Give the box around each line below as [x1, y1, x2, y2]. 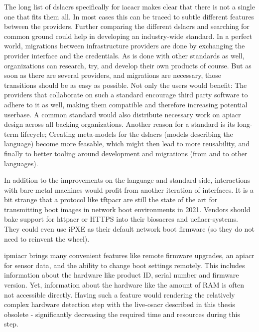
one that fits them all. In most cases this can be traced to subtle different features [4, 11, 254, 21]
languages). [4, 158, 38, 168]
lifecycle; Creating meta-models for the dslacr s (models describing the [20, 128, 233, 139]
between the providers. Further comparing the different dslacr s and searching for [4, 21, 250, 31]
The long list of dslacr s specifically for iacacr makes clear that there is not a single [4, 1, 255, 11]
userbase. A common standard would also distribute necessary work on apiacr [4, 109, 241, 119]
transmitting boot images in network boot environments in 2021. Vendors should [4, 204, 251, 214]
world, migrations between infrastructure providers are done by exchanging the [4, 40, 245, 51]
